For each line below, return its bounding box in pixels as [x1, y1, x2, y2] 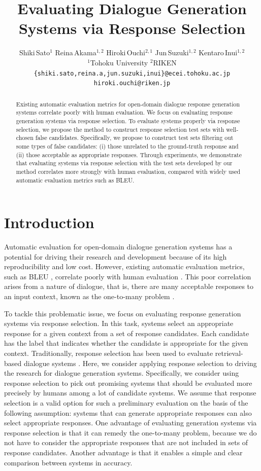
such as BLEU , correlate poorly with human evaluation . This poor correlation [4, 271, 251, 281]
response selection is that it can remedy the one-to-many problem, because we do [4, 427, 257, 438]
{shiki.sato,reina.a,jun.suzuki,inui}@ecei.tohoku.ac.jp [34, 69, 231, 77]
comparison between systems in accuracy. [4, 457, 133, 467]
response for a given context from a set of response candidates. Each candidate [4, 328, 249, 338]
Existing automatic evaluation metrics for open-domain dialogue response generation [16, 99, 240, 108]
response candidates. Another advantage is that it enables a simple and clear [4, 447, 243, 457]
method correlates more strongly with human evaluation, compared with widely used [16, 167, 241, 175]
